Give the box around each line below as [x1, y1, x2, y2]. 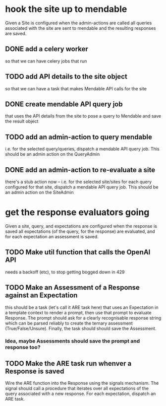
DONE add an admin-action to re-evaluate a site [5, 165, 155, 174]
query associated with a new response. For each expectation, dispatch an [5, 391, 156, 397]
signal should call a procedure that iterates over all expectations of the [5, 386, 149, 392]
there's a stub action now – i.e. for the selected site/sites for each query [5, 179, 152, 185]
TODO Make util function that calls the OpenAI [5, 248, 151, 257]
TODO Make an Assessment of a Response [5, 283, 140, 292]
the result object [5, 118, 39, 125]
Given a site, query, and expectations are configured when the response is [5, 223, 157, 229]
